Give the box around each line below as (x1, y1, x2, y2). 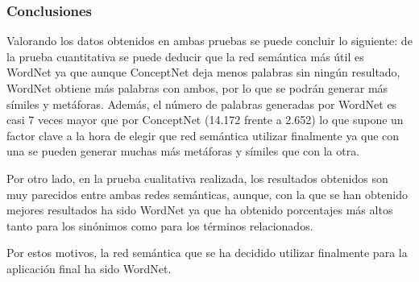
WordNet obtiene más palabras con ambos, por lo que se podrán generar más (6, 80, 388, 96)
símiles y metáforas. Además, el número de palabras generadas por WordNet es (6, 95, 397, 112)
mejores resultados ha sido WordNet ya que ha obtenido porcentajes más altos (6, 201, 393, 218)
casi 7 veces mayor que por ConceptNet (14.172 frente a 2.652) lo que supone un (6, 111, 404, 128)
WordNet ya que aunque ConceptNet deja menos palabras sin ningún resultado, (6, 64, 400, 81)
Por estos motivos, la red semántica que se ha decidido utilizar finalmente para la (6, 244, 408, 261)
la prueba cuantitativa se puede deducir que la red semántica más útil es (6, 48, 364, 64)
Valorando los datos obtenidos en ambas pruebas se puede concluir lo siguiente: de (6, 32, 413, 49)
